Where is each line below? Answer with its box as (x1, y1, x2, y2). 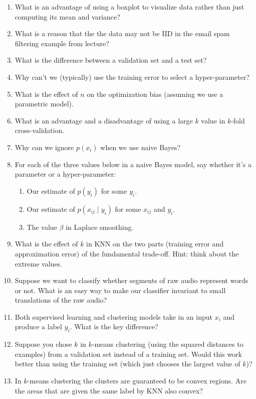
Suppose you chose (15, 339, 72, 349)
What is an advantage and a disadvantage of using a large (15, 115, 193, 125)
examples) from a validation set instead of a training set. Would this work (15, 348, 242, 359)
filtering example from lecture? (15, 38, 109, 48)
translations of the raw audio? (15, 295, 107, 305)
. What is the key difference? (70, 321, 158, 332)
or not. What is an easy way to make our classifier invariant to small (15, 285, 226, 295)
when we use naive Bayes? (100, 142, 181, 152)
